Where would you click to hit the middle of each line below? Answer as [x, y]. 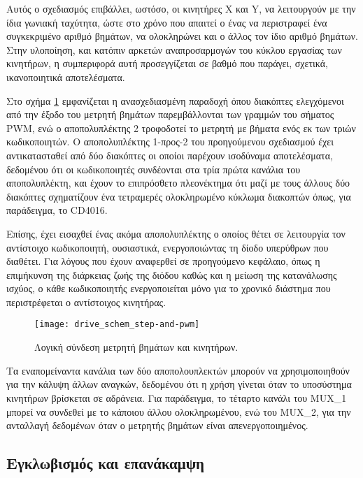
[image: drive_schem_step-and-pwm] [117, 325]
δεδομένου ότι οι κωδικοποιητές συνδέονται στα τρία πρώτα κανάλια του [154, 169]
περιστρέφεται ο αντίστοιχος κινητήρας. [86, 302]
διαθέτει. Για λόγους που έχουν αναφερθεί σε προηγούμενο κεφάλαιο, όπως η [163, 261]
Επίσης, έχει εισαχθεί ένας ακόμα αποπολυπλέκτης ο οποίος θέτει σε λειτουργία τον [176, 233]
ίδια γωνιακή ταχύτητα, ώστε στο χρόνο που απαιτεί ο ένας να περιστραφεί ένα [167, 22]
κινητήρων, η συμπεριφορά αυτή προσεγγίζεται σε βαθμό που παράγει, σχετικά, [167, 63]
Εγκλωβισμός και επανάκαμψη [106, 463]
